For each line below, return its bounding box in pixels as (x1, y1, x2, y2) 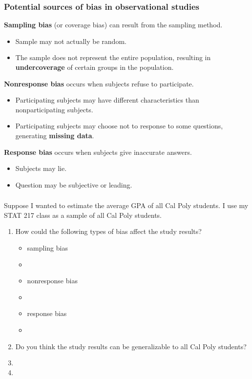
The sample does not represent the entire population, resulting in (15, 52, 211, 63)
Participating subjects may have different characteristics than (15, 95, 199, 105)
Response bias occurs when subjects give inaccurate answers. (4, 147, 192, 157)
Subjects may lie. (15, 163, 67, 173)
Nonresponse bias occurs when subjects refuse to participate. (4, 78, 194, 88)
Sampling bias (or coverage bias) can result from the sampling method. (4, 20, 223, 30)
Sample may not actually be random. (15, 36, 126, 46)
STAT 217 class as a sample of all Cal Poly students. (4, 210, 162, 220)
